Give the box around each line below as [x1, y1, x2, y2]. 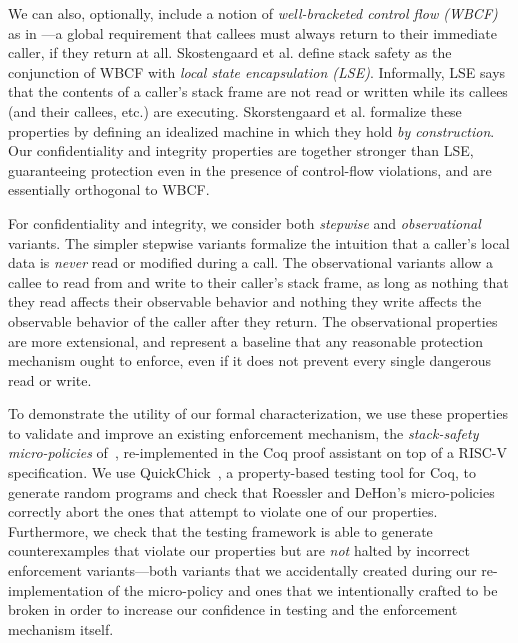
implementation [8, 579, 104, 600]
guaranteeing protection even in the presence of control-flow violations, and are [8, 159, 492, 180]
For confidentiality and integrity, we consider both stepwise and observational [8, 212, 481, 233]
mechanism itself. [8, 618, 114, 639]
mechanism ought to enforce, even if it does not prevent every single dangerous [8, 350, 492, 371]
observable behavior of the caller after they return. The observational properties [8, 310, 498, 331]
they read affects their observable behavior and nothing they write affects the [8, 291, 482, 312]
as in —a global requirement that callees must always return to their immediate [8, 22, 497, 43]
